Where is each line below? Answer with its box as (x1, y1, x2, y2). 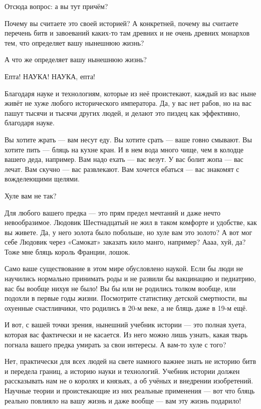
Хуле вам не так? (5, 190, 57, 200)
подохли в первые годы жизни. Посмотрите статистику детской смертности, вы (5, 293, 247, 303)
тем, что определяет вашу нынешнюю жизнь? (5, 37, 144, 48)
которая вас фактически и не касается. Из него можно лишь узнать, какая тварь (5, 329, 248, 340)
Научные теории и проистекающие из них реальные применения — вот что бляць (5, 385, 255, 395)
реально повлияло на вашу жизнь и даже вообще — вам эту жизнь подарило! (5, 395, 241, 405)
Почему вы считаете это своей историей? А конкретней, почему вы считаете (5, 18, 238, 28)
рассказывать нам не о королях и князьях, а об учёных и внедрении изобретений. (5, 375, 253, 386)
